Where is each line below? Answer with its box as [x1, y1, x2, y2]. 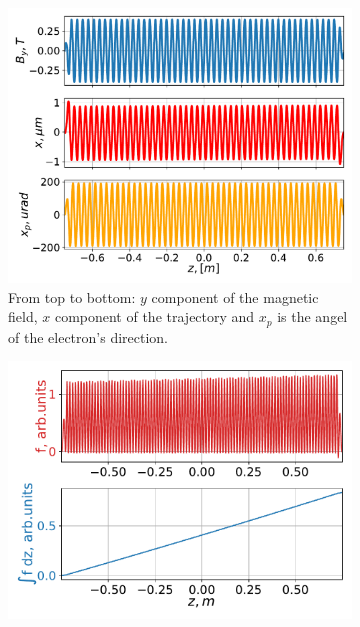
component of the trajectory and [54, 306, 255, 327]
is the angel [277, 306, 348, 327]
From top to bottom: [8, 286, 136, 307]
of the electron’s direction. [8, 326, 168, 347]
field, [8, 306, 38, 327]
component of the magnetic [151, 286, 319, 307]
